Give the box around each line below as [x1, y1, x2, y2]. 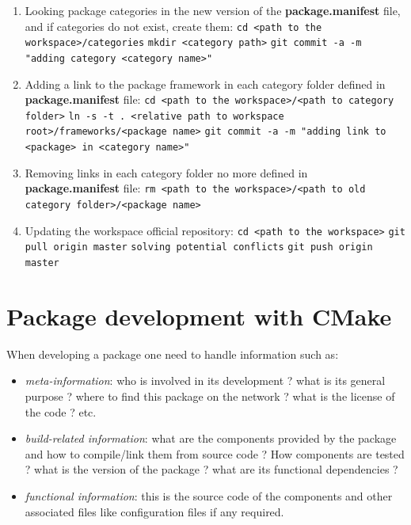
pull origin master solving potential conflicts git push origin [25, 242, 373, 253]
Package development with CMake [6, 299, 392, 332]
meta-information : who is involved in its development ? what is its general [25, 372, 386, 389]
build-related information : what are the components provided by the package [25, 430, 397, 447]
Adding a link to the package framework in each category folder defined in [25, 75, 386, 92]
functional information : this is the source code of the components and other [25, 487, 393, 504]
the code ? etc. [25, 403, 97, 420]
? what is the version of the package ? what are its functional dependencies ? [25, 461, 398, 477]
